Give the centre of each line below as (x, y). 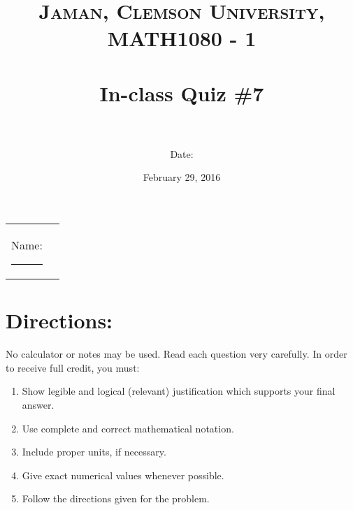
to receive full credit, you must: (73, 367)
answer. (38, 404)
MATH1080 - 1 (182, 38)
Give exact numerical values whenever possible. (123, 475)
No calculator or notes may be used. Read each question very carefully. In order (176, 354)
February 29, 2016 (182, 177)
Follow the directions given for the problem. (116, 498)
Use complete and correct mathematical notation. (128, 428)
